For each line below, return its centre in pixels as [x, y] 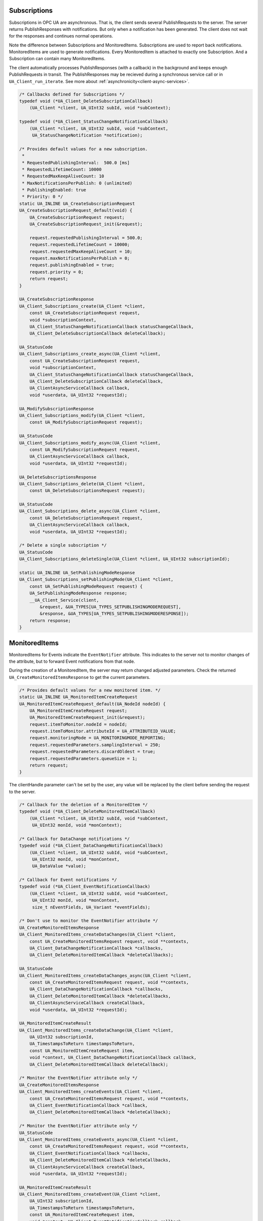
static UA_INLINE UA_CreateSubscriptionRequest [77, 203]
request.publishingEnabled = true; [72, 265]
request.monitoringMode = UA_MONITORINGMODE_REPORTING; [98, 738]
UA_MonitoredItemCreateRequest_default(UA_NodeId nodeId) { [93, 704]
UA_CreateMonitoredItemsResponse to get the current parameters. [80, 677]
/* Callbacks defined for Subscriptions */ [72, 94]
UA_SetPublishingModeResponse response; [78, 593]
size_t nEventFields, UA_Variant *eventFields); [91, 907]
